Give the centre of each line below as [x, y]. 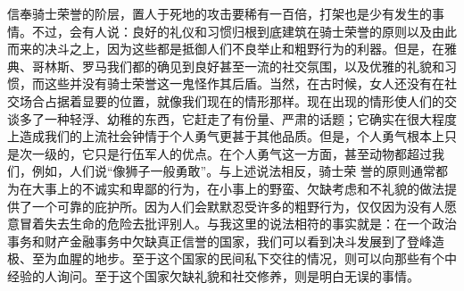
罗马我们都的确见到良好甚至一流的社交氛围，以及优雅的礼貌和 [263, 66]
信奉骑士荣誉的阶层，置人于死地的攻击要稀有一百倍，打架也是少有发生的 [220, 13]
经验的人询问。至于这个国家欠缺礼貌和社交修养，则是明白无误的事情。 [213, 275]
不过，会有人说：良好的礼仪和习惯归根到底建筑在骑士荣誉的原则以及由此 [244, 31]
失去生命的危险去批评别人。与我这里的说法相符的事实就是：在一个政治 [250, 224]
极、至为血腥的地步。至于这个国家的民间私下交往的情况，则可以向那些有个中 [232, 258]
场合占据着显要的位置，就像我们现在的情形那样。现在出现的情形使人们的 [232, 100]
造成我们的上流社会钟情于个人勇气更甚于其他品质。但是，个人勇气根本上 [232, 136]
